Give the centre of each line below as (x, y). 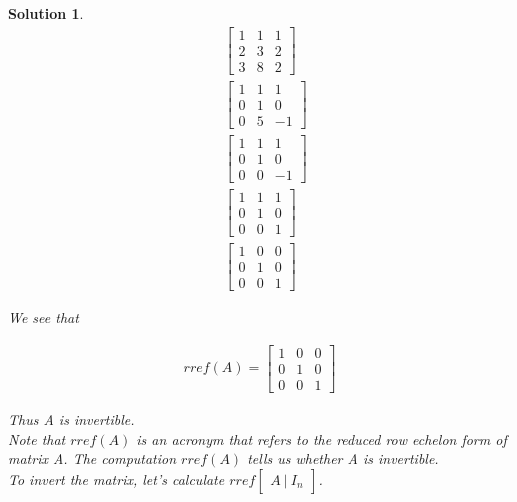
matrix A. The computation (92, 458)
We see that (43, 317)
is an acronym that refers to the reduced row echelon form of (321, 438)
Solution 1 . (46, 13)
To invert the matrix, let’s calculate (116, 478)
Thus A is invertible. (71, 418)
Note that (37, 438)
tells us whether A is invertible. (343, 458)
